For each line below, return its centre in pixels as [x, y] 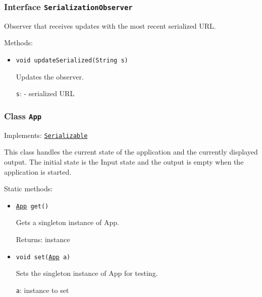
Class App [23, 116]
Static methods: [29, 189]
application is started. [38, 171]
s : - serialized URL [45, 93]
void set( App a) [43, 257]
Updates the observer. [50, 76]
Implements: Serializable [46, 135]
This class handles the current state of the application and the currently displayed [131, 152]
